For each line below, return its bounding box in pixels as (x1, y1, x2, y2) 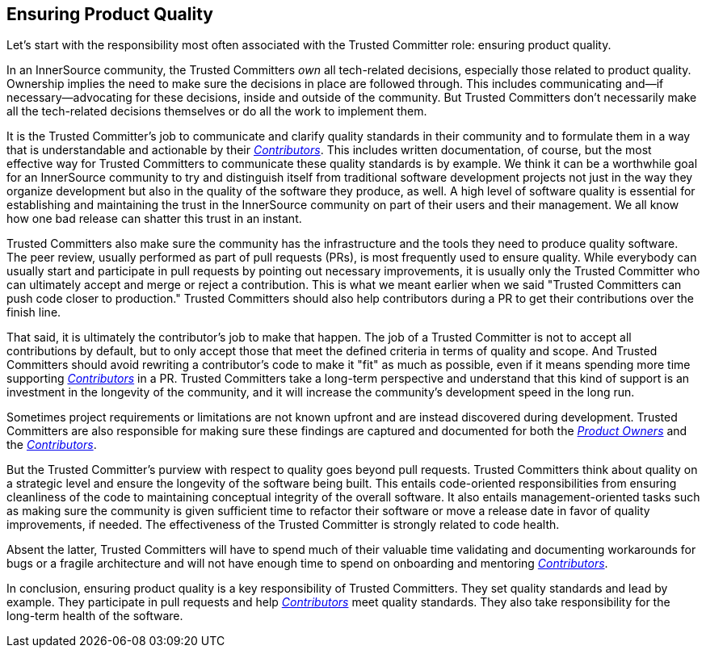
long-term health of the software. (6, 609, 183, 623)
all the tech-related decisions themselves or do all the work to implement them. (6, 104, 427, 119)
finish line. (6, 305, 61, 320)
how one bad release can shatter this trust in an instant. (6, 212, 302, 226)
